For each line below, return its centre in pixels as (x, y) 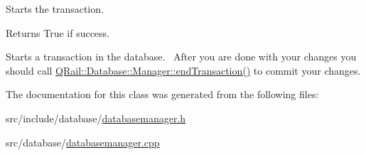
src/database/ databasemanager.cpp (83, 142)
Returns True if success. (58, 32)
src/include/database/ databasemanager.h (96, 118)
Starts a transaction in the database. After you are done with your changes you (181, 57)
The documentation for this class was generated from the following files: (162, 94)
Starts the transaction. (55, 9)
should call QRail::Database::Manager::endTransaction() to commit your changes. (183, 70)
